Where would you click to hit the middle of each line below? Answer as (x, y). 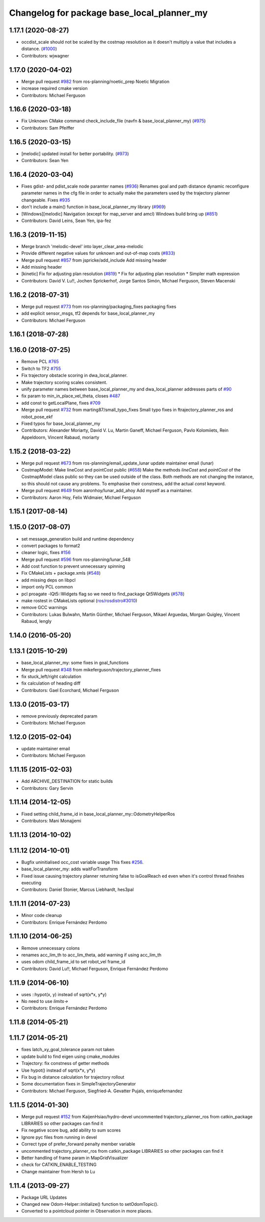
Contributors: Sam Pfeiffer (48, 128)
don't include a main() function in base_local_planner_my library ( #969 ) (94, 207)
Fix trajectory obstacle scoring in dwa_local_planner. (74, 375)
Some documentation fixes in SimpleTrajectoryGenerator (79, 1084)
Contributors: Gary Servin (47, 788)
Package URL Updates (44, 1197)
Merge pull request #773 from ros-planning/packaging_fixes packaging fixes (99, 306)
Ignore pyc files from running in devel (59, 1137)
